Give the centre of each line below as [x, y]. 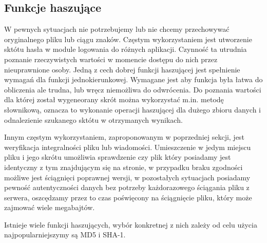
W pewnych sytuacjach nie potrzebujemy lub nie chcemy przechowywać [117, 29]
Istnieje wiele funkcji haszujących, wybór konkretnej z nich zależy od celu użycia [131, 224]
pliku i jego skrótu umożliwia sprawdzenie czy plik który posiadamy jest [118, 157]
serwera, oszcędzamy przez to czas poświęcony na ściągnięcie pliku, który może [128, 197]
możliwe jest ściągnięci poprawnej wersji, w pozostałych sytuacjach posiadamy [127, 177]
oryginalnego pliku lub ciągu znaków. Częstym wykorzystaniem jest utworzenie [128, 39]
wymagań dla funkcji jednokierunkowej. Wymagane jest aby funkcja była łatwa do [133, 79]
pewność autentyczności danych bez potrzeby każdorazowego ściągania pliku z [127, 187]
